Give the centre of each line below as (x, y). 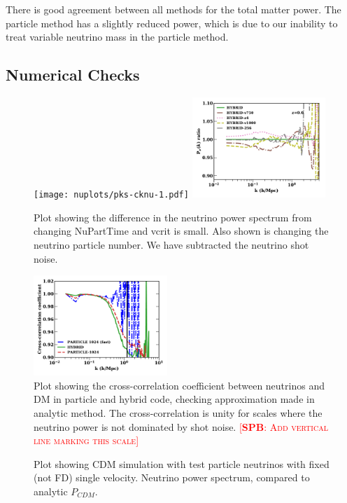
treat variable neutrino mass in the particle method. (117, 37)
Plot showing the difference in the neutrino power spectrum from (173, 217)
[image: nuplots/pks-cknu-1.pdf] (111, 195)
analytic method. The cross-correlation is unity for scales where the (178, 412)
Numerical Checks (73, 75)
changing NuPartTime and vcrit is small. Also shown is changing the (181, 231)
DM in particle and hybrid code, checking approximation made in (174, 399)
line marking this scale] (86, 440)
